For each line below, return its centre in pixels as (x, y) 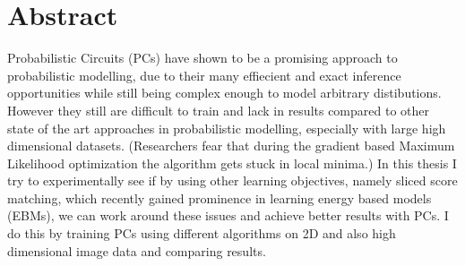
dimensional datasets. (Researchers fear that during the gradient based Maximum (231, 146)
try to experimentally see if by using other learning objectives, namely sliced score (232, 180)
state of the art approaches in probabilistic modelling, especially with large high (227, 128)
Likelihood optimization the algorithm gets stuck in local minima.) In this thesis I (232, 163)
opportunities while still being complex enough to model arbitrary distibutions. (224, 93)
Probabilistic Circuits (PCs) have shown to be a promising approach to (202, 58)
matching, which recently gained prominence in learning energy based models (220, 197)
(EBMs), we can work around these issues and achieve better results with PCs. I (228, 215)
